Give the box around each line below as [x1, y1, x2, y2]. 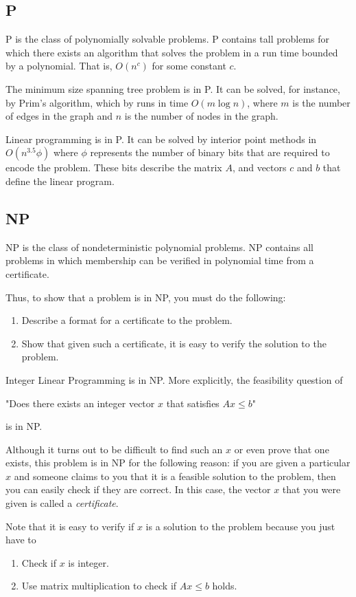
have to [5, 532, 36, 547]
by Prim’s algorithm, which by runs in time [5, 95, 189, 109]
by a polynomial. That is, [5, 58, 112, 73]
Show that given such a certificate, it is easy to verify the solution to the [21, 336, 327, 350]
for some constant [152, 58, 226, 73]
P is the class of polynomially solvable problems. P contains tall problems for [5, 32, 329, 46]
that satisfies [166, 395, 219, 410]
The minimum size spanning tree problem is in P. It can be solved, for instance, [5, 81, 340, 96]
